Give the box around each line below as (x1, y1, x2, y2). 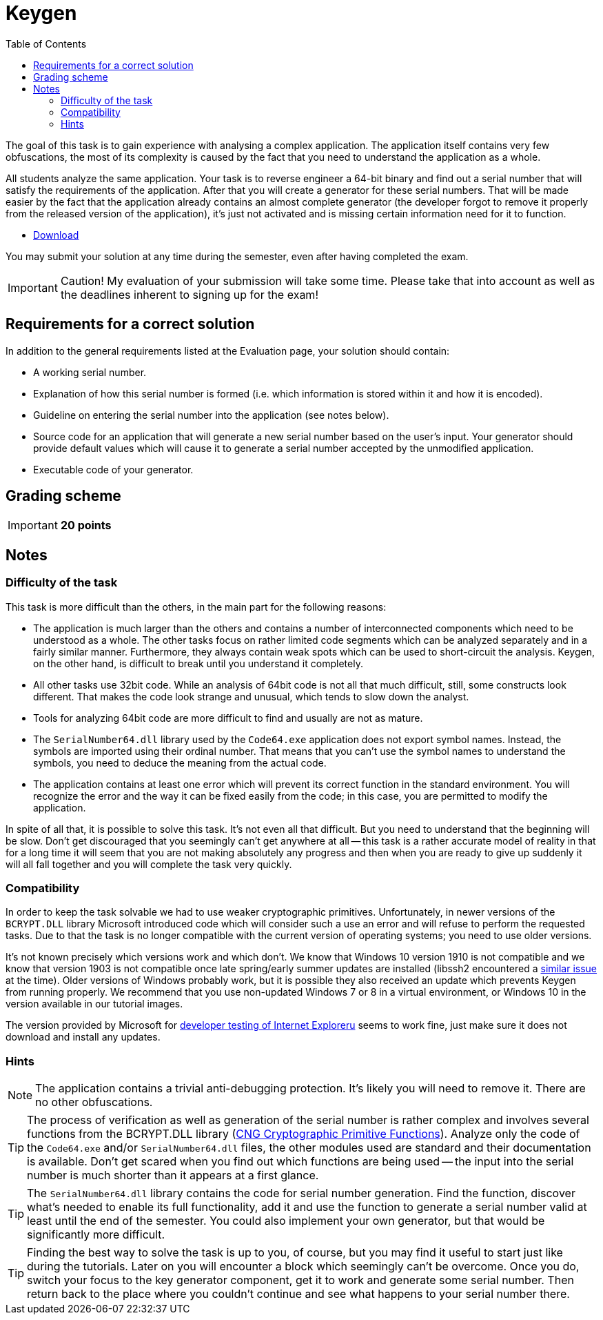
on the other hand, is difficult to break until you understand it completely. (33, 657, 363, 669)
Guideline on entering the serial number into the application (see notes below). (33, 408, 389, 421)
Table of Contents (6, 37, 87, 50)
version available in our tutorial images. (6, 998, 183, 1010)
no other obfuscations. (35, 1095, 153, 1110)
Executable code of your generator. (33, 463, 194, 475)
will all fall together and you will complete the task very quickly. (6, 858, 292, 870)
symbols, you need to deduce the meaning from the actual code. (33, 756, 327, 769)
